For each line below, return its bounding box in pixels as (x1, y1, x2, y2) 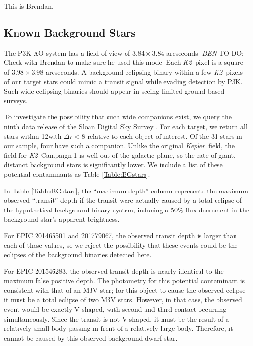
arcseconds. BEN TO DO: (166, 47, 244, 58)
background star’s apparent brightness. (4, 214, 120, 224)
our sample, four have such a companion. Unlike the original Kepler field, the (4, 140, 235, 151)
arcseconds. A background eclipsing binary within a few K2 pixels (45, 66, 243, 77)
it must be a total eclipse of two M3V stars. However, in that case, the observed (4, 294, 242, 305)
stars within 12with (4, 131, 62, 141)
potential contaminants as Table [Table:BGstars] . (4, 169, 150, 179)
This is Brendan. (4, 1, 54, 11)
